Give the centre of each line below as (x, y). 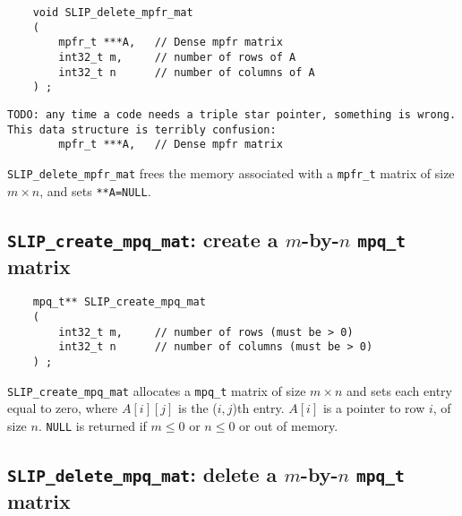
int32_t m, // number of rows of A (177, 57)
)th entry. (258, 408)
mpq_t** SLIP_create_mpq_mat (119, 302)
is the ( (198, 408)
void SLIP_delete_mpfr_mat (113, 13)
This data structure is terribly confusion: (142, 129)
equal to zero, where (63, 408)
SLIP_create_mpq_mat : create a (143, 239)
